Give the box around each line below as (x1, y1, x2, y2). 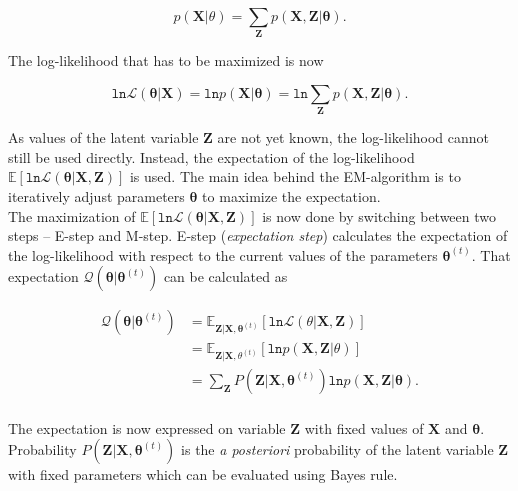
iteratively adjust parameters (8, 186, 185, 207)
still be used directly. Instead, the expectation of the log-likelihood (8, 146, 415, 167)
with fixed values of (304, 417, 424, 438)
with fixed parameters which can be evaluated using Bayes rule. (8, 464, 398, 485)
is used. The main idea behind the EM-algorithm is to (129, 166, 461, 187)
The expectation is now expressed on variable (8, 417, 286, 438)
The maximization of (8, 205, 136, 226)
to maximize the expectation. (202, 186, 381, 207)
